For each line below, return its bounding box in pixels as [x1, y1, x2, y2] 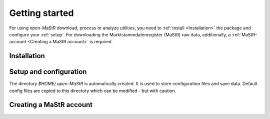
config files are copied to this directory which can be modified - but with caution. [9, 88, 176, 94]
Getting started [9, 7, 74, 18]
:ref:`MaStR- [231, 31, 257, 37]
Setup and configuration [9, 68, 87, 76]
